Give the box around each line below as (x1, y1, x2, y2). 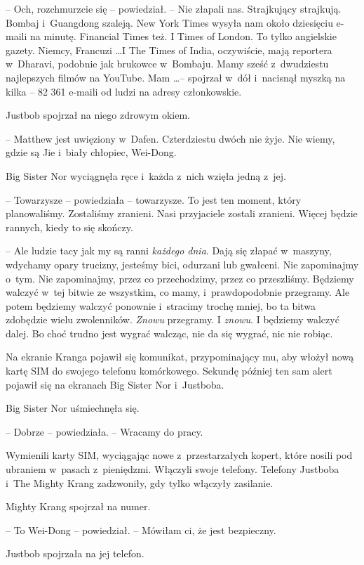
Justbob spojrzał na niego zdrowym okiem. (6, 108, 190, 122)
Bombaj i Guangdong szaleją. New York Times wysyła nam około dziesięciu (6, 15, 333, 30)
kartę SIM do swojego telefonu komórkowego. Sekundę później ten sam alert (6, 363, 332, 378)
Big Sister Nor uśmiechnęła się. (6, 401, 140, 415)
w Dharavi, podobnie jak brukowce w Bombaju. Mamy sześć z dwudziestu (6, 56, 329, 71)
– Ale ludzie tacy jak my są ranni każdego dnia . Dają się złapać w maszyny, (6, 243, 332, 258)
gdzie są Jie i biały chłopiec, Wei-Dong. (6, 145, 177, 160)
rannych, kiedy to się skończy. (6, 219, 133, 234)
